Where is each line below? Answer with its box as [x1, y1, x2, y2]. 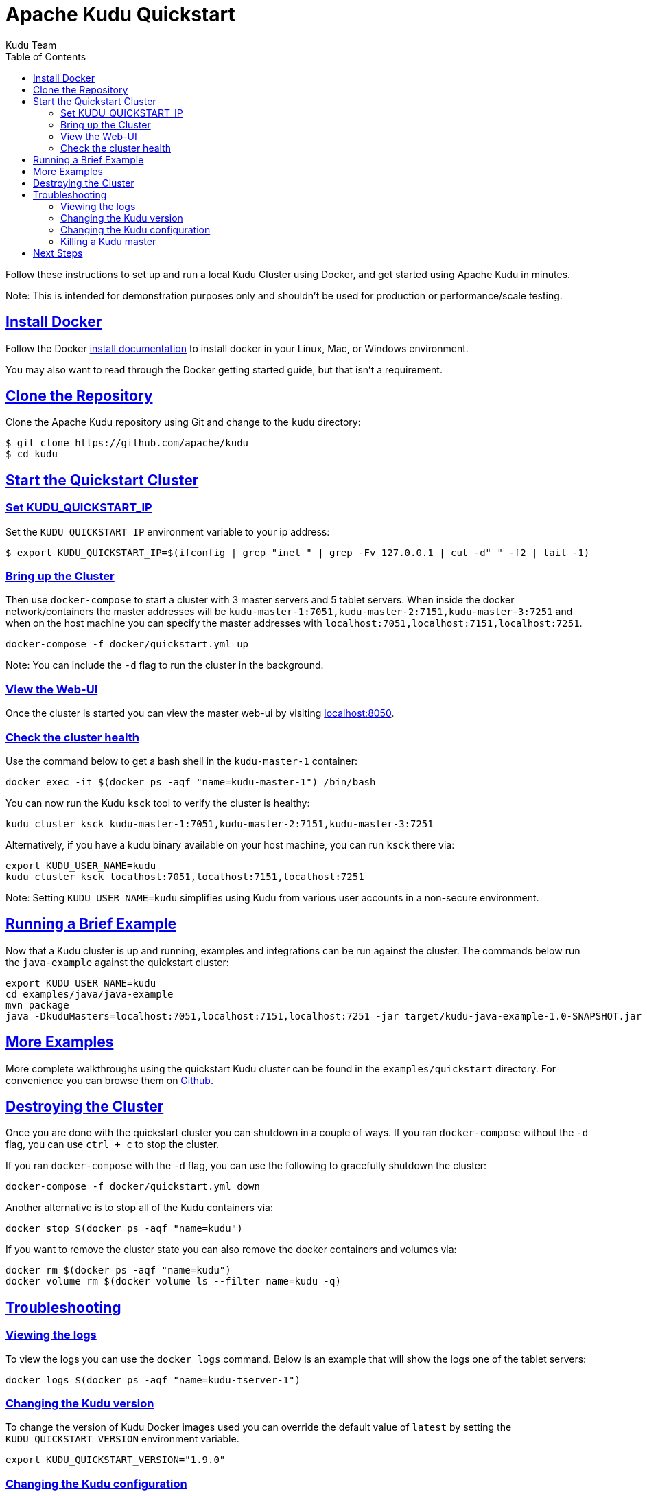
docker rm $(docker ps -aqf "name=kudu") [5, 1265, 231, 1276]
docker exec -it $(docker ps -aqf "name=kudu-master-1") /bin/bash [5, 776, 376, 787]
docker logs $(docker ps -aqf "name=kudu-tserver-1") [5, 1374, 301, 1385]
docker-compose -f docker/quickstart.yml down [5, 1181, 260, 1193]
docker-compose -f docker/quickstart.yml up [5, 638, 249, 650]
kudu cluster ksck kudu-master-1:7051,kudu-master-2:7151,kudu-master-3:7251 [5, 818, 434, 829]
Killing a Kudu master [60, 235, 156, 247]
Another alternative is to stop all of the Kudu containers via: [5, 1201, 273, 1214]
